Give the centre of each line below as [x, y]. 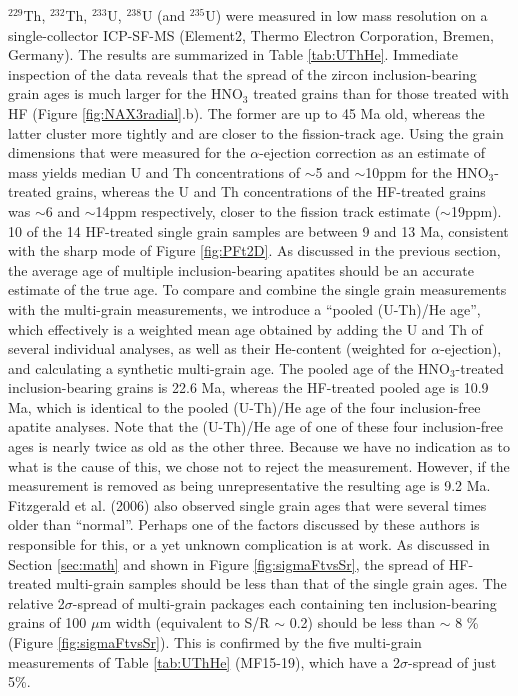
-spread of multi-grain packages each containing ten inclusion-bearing [284, 602]
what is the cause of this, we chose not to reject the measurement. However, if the [259, 465]
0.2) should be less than [362, 622]
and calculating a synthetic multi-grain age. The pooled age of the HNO [229, 367]
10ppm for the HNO [427, 171]
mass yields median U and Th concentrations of [154, 171]
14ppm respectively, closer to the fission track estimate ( [268, 210]
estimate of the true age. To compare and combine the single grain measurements [257, 289]
